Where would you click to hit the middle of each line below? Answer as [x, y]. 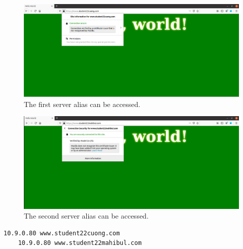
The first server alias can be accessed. [82, 104]
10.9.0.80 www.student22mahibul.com [80, 243]
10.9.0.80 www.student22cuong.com [62, 233]
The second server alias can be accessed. [86, 216]
